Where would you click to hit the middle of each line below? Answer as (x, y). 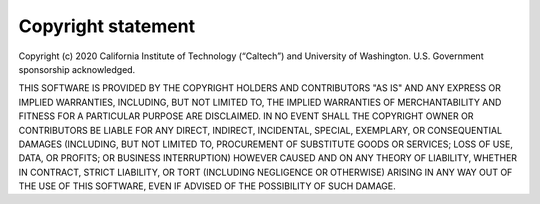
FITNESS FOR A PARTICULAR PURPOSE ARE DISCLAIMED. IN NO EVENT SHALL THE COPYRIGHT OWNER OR (246, 116)
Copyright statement (106, 26)
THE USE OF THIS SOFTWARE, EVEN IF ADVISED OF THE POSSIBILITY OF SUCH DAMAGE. (207, 186)
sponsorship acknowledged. (77, 69)
